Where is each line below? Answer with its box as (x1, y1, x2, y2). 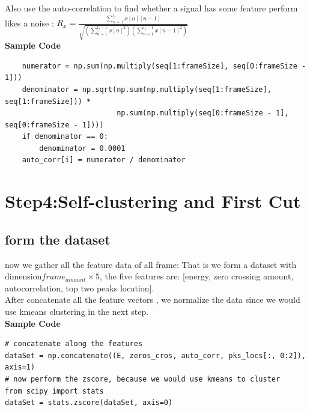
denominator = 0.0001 (39, 144, 126, 153)
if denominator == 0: (22, 132, 108, 141)
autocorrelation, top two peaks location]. (5, 281, 154, 294)
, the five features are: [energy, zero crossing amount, (99, 270, 294, 282)
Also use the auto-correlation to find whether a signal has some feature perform (5, 2, 298, 14)
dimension (5, 270, 42, 282)
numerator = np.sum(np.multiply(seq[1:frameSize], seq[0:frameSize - (22, 61, 306, 70)
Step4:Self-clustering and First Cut (5, 189, 301, 213)
